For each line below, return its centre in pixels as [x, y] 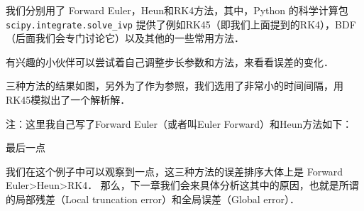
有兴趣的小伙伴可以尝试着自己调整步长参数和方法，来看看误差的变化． [170, 61]
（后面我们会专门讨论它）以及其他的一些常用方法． [125, 38]
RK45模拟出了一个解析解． [68, 100]
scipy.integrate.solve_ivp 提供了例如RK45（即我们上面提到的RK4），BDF [181, 24]
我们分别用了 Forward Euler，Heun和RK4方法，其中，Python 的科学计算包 [177, 10]
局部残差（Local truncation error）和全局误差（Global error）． [157, 199]
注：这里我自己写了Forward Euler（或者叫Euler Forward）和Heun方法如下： [179, 123]
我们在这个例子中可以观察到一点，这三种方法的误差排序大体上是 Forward [175, 171]
